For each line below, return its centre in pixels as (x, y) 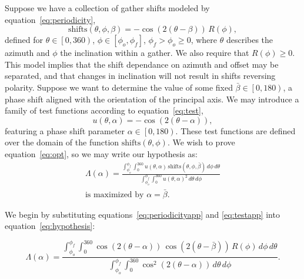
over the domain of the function (62, 142)
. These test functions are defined (235, 130)
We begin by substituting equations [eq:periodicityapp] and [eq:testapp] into (142, 214)
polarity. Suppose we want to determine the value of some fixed (119, 87)
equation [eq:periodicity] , (50, 19)
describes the (250, 40)
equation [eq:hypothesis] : (50, 226)
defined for (24, 40)
